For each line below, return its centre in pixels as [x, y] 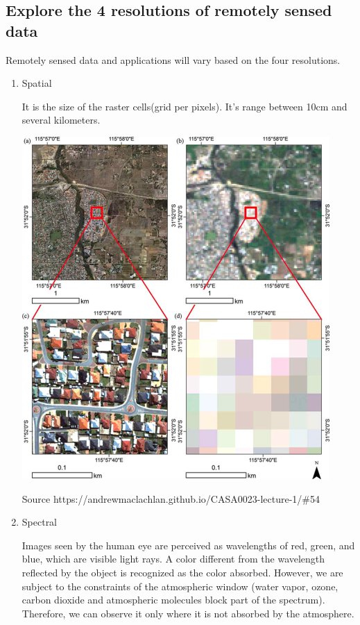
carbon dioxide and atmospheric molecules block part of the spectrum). [173, 600]
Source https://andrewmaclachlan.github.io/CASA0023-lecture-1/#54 [171, 498]
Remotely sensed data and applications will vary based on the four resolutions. [173, 59]
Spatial [37, 83]
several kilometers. [61, 120]
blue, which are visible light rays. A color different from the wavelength [173, 559]
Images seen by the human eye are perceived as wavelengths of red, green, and [188, 545]
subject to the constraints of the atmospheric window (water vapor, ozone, [180, 586]
